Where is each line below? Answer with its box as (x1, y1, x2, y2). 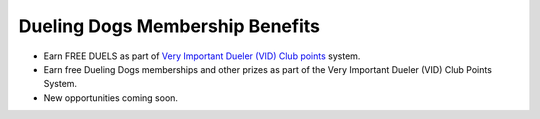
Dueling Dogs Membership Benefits (18, 15, 320, 37)
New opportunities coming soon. (43, 91, 179, 104)
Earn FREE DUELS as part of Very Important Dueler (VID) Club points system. (43, 50, 361, 62)
